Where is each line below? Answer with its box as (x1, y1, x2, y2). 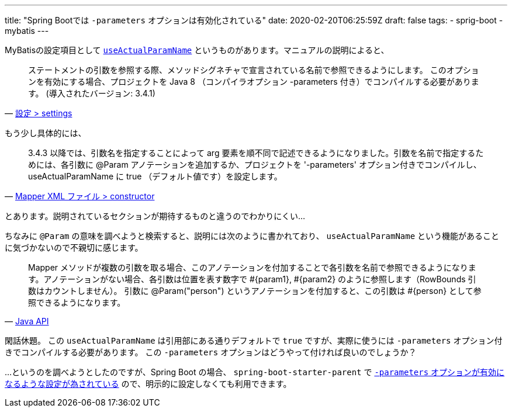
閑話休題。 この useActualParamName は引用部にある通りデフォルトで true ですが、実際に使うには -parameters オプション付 (5, 335, 503, 345)
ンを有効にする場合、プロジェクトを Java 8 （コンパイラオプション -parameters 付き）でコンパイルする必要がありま (28, 77, 479, 86)
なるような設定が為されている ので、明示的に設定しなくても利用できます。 (5, 379, 292, 389)
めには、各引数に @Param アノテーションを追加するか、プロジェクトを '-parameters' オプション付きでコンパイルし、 (28, 160, 482, 169)
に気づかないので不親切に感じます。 (5, 243, 143, 252)
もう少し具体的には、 (5, 128, 87, 138)
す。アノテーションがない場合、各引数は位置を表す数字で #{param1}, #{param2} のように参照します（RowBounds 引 (28, 274, 476, 284)
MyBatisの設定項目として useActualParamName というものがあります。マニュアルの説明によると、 (5, 45, 389, 55)
